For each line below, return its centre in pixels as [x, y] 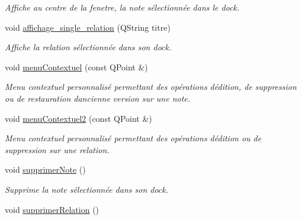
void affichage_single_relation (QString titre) [88, 27]
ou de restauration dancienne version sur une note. [98, 98]
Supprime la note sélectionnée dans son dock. [87, 189]
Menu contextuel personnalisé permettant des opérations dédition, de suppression [151, 87]
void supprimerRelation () [52, 209]
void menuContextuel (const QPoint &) [76, 67]
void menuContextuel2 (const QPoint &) [78, 118]
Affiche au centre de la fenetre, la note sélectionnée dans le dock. [122, 7]
